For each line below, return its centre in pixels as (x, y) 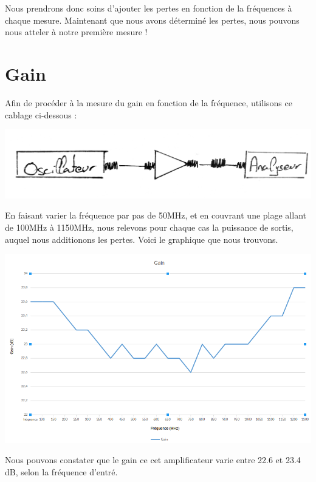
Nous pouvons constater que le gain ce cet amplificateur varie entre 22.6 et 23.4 (153, 460)
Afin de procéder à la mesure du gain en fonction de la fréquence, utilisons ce (149, 102)
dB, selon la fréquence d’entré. (61, 471)
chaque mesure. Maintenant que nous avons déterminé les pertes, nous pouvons (152, 20)
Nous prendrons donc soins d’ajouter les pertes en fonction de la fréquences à (149, 8)
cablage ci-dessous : (41, 114)
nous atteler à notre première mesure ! (76, 32)
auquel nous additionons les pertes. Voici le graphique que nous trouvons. (142, 239)
